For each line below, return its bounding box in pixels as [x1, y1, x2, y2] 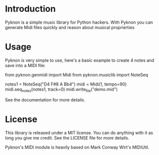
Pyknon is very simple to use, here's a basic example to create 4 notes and [5, 57, 155, 63]
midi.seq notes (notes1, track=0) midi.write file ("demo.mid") [5, 86, 118, 93]
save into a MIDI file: [5, 62, 46, 68]
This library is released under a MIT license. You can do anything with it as [5, 129, 153, 136]
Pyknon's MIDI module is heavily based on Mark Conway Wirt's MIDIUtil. [5, 144, 150, 150]
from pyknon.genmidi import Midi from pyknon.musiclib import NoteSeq [5, 71, 148, 78]
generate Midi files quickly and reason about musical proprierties [5, 24, 135, 30]
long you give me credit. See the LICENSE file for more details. [5, 135, 130, 141]
